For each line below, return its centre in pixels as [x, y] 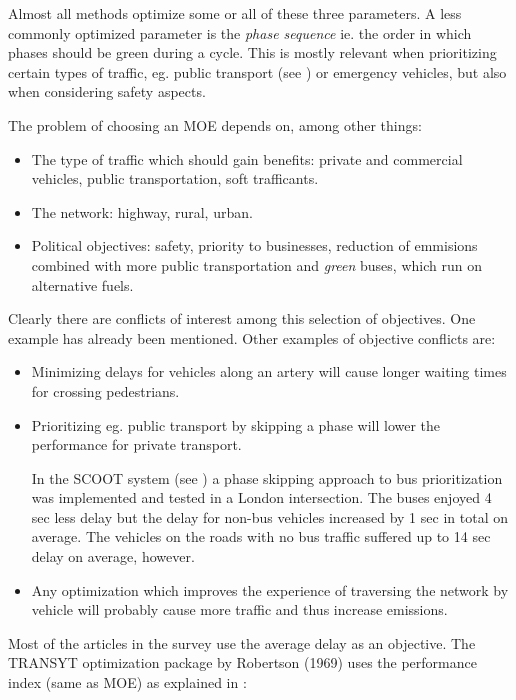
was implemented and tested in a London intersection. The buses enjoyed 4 [261, 497]
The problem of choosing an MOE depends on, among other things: [215, 124]
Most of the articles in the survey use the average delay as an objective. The [242, 642]
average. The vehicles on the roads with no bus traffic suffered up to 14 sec [261, 536]
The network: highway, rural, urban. [142, 211]
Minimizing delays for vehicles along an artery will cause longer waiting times [269, 371]
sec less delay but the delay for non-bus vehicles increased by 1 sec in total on [269, 516]
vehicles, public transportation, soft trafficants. [175, 178]
